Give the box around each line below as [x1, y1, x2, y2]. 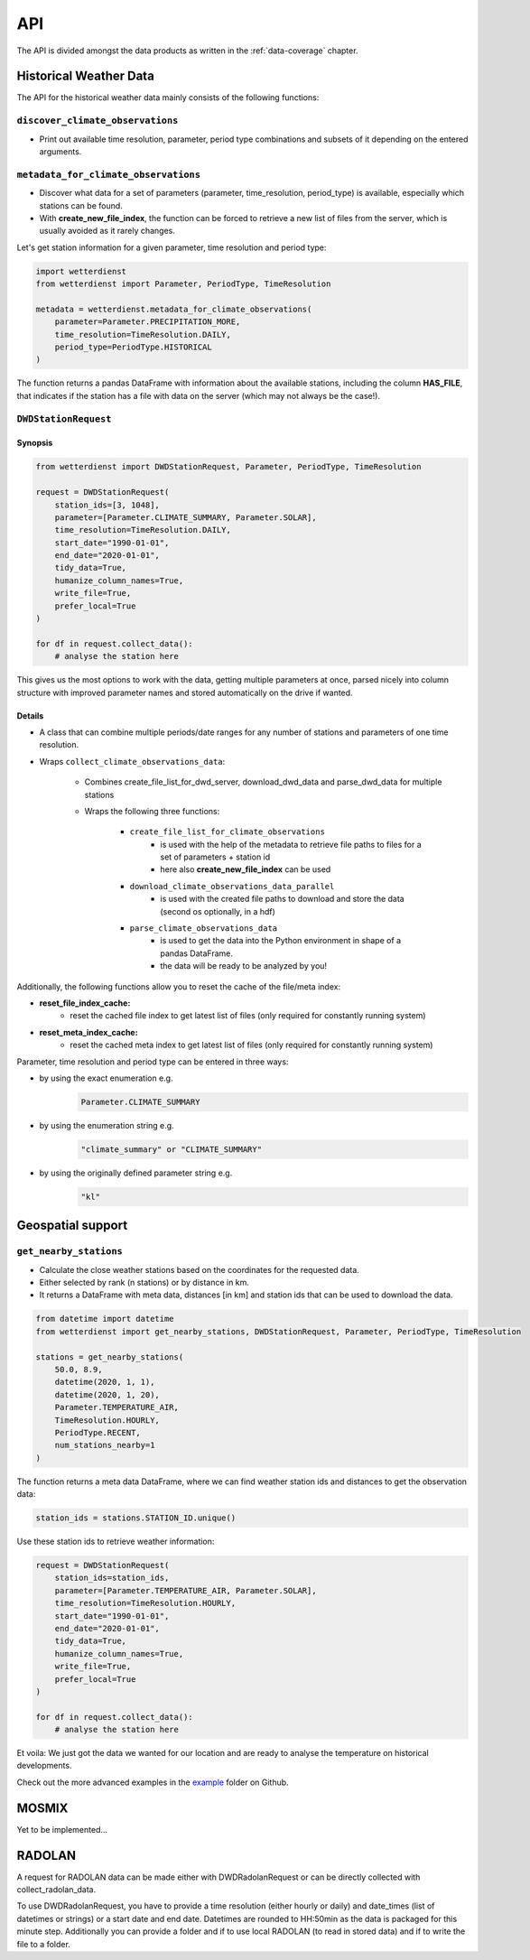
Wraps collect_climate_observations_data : [39, 756, 226, 766]
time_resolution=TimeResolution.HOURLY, [54, 1598, 237, 1609]
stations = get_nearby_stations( [35, 1352, 184, 1362]
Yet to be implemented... [16, 1824, 108, 1835]
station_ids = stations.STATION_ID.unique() [35, 1513, 237, 1523]
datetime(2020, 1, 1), [54, 1377, 155, 1388]
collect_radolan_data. [16, 1884, 97, 1895]
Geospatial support [16, 1218, 128, 1233]
